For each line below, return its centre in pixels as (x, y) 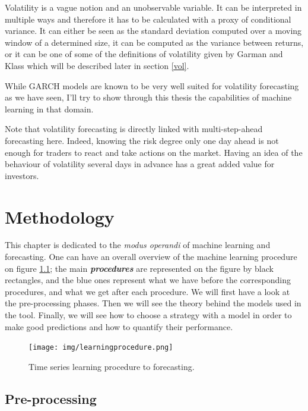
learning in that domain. (49, 109)
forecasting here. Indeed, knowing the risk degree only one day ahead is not (142, 140)
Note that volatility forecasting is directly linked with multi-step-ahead (134, 129)
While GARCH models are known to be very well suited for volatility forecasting (152, 85)
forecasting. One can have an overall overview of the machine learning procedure (151, 257)
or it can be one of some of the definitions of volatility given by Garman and (144, 54)
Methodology (60, 216)
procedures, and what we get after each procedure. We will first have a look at (147, 291)
